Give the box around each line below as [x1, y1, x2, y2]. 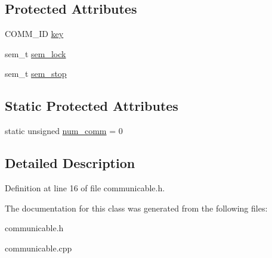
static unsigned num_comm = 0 [5, 125, 123, 137]
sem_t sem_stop [5, 67, 67, 80]
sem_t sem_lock [5, 47, 66, 60]
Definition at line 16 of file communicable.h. [5, 181, 165, 194]
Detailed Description [5, 154, 135, 172]
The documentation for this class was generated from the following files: [5, 201, 268, 214]
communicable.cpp [5, 241, 72, 254]
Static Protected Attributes [5, 97, 178, 115]
